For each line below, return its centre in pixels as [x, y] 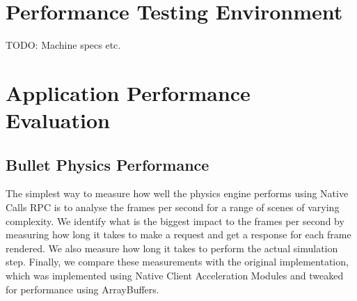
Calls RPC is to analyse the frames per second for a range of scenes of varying [173, 207]
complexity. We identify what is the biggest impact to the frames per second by [175, 221]
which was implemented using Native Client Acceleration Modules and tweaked [175, 276]
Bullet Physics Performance [108, 164]
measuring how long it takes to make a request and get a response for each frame [178, 234]
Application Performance [128, 92]
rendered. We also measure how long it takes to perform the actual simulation [172, 248]
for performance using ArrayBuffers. [82, 289]
